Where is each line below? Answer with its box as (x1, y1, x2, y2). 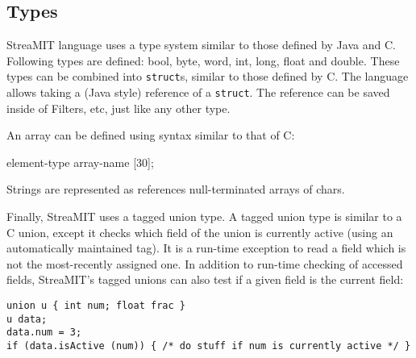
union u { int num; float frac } (6, 300, 185, 312)
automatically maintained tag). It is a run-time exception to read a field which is (6, 239, 406, 256)
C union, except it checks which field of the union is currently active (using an (6, 223, 393, 240)
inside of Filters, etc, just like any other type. (6, 99, 231, 116)
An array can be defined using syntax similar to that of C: (6, 127, 295, 144)
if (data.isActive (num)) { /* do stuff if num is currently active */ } (6, 340, 411, 352)
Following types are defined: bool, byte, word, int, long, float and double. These (6, 52, 400, 69)
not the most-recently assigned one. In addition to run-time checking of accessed (6, 255, 403, 272)
